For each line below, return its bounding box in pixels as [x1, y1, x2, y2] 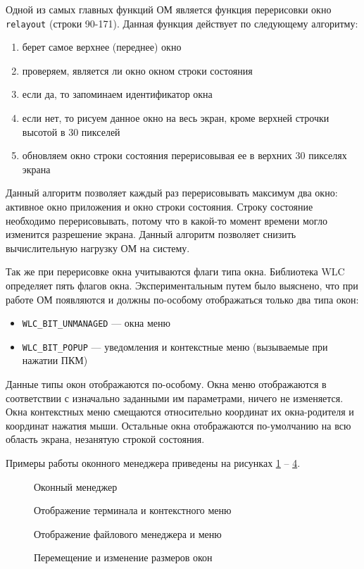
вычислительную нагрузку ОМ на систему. [6, 240, 190, 255]
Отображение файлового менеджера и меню [34, 526, 222, 541]
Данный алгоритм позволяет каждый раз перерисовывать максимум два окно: [6, 185, 338, 200]
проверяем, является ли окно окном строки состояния [22, 63, 253, 77]
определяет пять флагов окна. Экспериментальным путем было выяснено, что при [6, 277, 358, 292]
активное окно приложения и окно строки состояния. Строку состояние [6, 199, 313, 213]
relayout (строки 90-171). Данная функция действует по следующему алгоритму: [6, 15, 358, 30]
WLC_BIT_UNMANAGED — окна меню [22, 315, 171, 330]
